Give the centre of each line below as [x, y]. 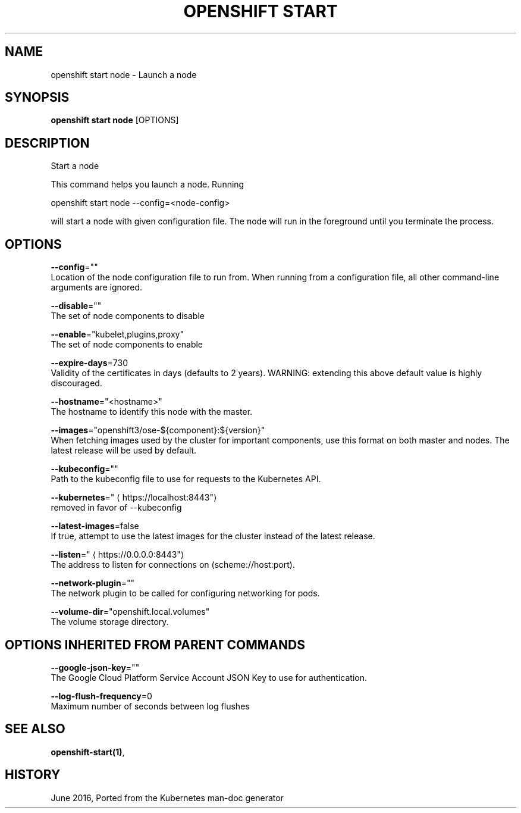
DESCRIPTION [47, 143]
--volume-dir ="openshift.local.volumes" [130, 612]
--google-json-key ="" [95, 667]
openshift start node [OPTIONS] [115, 120]
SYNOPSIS [37, 98]
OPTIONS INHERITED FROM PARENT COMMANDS [155, 645]
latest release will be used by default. [124, 451]
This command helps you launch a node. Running [147, 185]
